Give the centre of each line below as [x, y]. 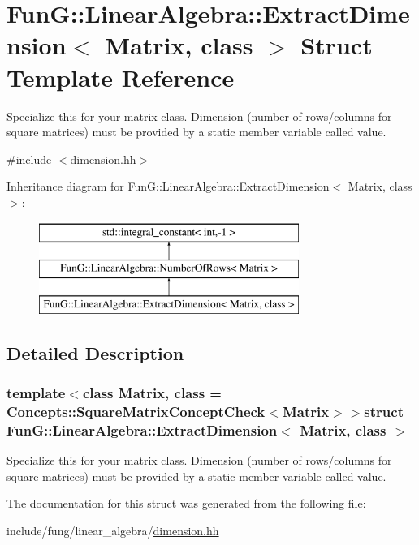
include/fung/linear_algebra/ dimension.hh [113, 531]
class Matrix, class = [152, 393]
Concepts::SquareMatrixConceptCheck [136, 412]
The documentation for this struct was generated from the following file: [186, 503]
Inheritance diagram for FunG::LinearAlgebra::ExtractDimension [168, 186]
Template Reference [121, 77]
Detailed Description [95, 352]
